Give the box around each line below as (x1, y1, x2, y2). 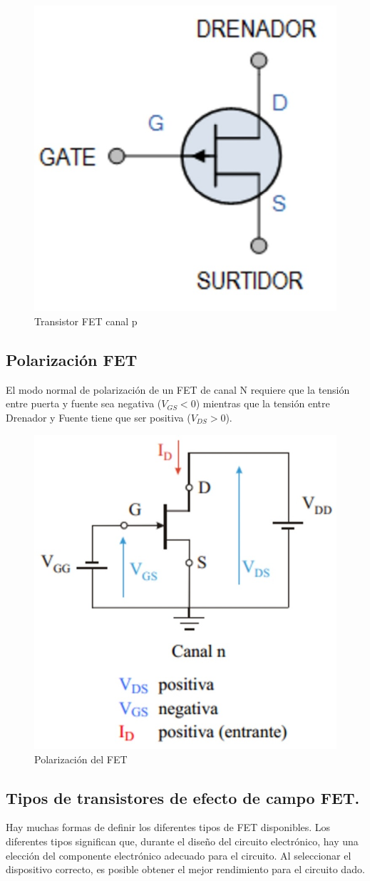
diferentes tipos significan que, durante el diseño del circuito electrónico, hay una (6, 834, 359, 849)
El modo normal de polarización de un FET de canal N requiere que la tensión (6, 382, 350, 397)
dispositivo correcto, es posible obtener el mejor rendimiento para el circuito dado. (6, 862, 365, 877)
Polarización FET (6, 349, 138, 370)
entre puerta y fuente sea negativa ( (6, 396, 162, 411)
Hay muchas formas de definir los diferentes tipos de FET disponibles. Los (6, 820, 331, 835)
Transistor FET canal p (34, 314, 138, 329)
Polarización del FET (34, 751, 128, 766)
